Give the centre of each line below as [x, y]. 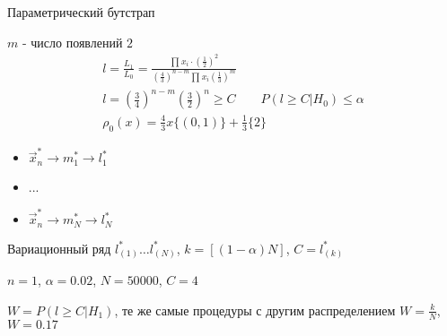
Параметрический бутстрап [81, 12]
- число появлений [72, 42]
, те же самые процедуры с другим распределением [255, 310]
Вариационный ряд [59, 248]
